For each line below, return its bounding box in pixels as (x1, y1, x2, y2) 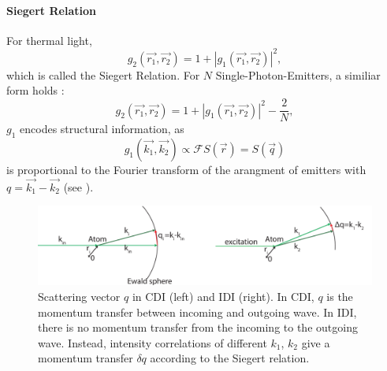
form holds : (6, 82, 65, 98)
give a (301, 334, 330, 351)
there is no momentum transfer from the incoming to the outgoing (38, 319, 358, 336)
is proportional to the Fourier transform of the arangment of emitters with (6, 161, 367, 177)
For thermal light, (6, 32, 92, 48)
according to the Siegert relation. (150, 350, 310, 366)
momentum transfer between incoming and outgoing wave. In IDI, (38, 303, 357, 320)
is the (326, 288, 353, 304)
